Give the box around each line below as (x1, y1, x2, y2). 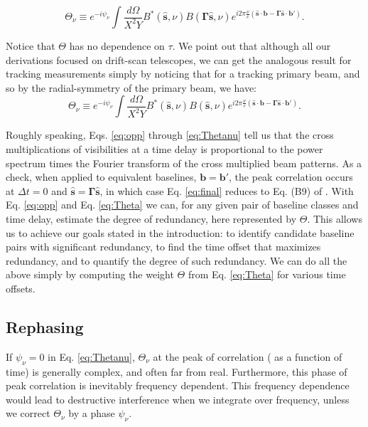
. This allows (307, 211, 362, 226)
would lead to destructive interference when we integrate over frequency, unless (6, 391, 350, 406)
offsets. (6, 280, 36, 295)
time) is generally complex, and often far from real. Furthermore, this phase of (6, 364, 347, 379)
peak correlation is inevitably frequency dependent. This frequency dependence (6, 378, 350, 393)
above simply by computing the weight (6, 267, 174, 282)
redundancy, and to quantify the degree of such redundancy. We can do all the (6, 253, 347, 268)
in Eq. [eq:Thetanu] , (48, 349, 135, 364)
